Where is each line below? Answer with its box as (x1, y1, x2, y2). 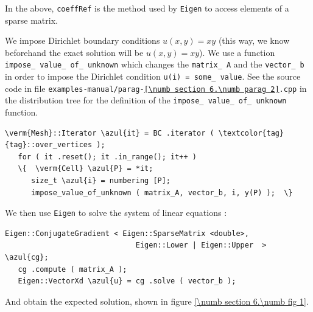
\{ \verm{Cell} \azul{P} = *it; (18, 164, 153, 173)
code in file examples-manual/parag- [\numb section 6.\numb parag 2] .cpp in (5, 81, 307, 94)
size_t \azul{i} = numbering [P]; (30, 176, 171, 185)
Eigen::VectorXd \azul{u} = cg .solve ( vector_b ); (18, 277, 236, 286)
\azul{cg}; (5, 253, 49, 262)
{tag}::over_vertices (5, 140, 93, 150)
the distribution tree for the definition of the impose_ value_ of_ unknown (5, 94, 287, 106)
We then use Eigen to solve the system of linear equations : (5, 206, 227, 219)
